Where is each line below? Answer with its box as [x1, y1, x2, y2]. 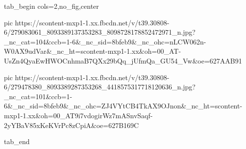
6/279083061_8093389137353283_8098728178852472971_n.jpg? [4, 27, 196, 37]
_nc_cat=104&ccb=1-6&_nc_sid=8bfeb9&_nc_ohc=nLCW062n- [4, 36, 206, 46]
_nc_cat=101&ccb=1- [4, 91, 73, 101]
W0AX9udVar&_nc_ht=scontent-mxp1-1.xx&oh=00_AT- [4, 46, 181, 56]
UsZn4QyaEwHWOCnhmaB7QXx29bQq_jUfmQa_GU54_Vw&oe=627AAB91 [4, 55, 242, 65]
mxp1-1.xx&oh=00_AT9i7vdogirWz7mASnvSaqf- [4, 110, 153, 120]
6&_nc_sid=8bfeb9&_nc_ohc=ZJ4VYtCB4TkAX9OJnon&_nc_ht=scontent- [4, 101, 243, 111]
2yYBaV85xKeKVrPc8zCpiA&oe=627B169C [4, 120, 139, 130]
